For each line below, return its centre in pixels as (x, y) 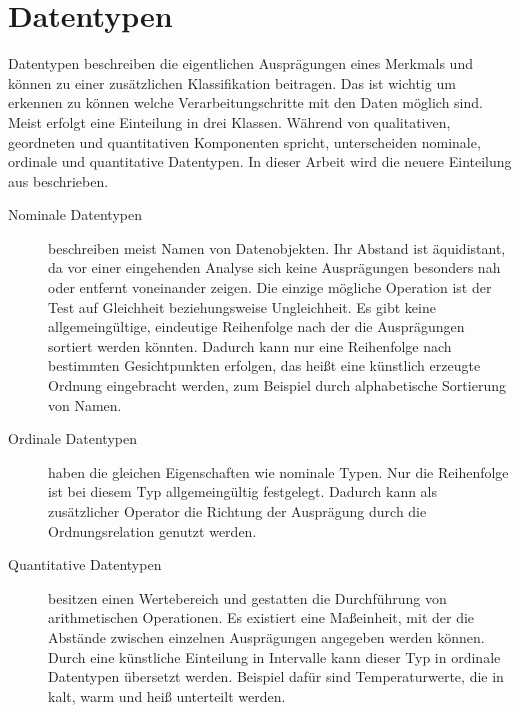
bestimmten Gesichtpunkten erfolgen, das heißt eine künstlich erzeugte (264, 365)
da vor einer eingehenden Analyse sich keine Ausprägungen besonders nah (274, 267)
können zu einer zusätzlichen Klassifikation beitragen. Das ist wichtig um (232, 82)
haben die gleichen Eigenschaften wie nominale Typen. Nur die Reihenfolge (278, 471)
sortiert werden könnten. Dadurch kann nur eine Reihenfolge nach (250, 345)
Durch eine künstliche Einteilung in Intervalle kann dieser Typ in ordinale (274, 656)
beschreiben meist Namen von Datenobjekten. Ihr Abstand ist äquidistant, (277, 247)
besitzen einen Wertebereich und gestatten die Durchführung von (247, 597)
